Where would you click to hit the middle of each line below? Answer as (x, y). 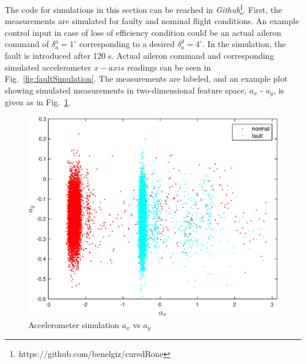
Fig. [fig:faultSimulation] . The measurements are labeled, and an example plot (146, 79)
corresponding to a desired (127, 44)
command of (27, 44)
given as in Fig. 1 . (38, 102)
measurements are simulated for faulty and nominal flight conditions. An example (152, 21)
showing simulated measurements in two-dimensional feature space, (126, 90)
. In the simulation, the (244, 44)
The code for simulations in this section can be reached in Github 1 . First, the (144, 9)
